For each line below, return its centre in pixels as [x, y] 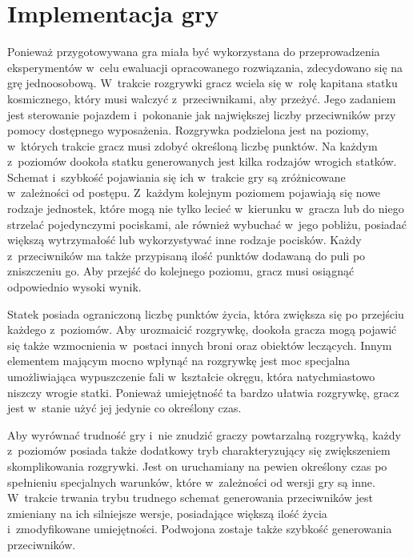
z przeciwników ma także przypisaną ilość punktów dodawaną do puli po [186, 255]
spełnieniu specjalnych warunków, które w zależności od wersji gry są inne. [191, 482]
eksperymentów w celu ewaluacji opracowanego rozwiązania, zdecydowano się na [205, 67]
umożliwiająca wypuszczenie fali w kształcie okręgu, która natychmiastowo [191, 376]
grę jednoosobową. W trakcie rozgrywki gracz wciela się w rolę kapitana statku [202, 83]
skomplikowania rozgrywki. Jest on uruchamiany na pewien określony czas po [197, 466]
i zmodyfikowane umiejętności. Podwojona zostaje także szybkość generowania [200, 529]
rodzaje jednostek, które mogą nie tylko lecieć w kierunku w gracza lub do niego [206, 209]
